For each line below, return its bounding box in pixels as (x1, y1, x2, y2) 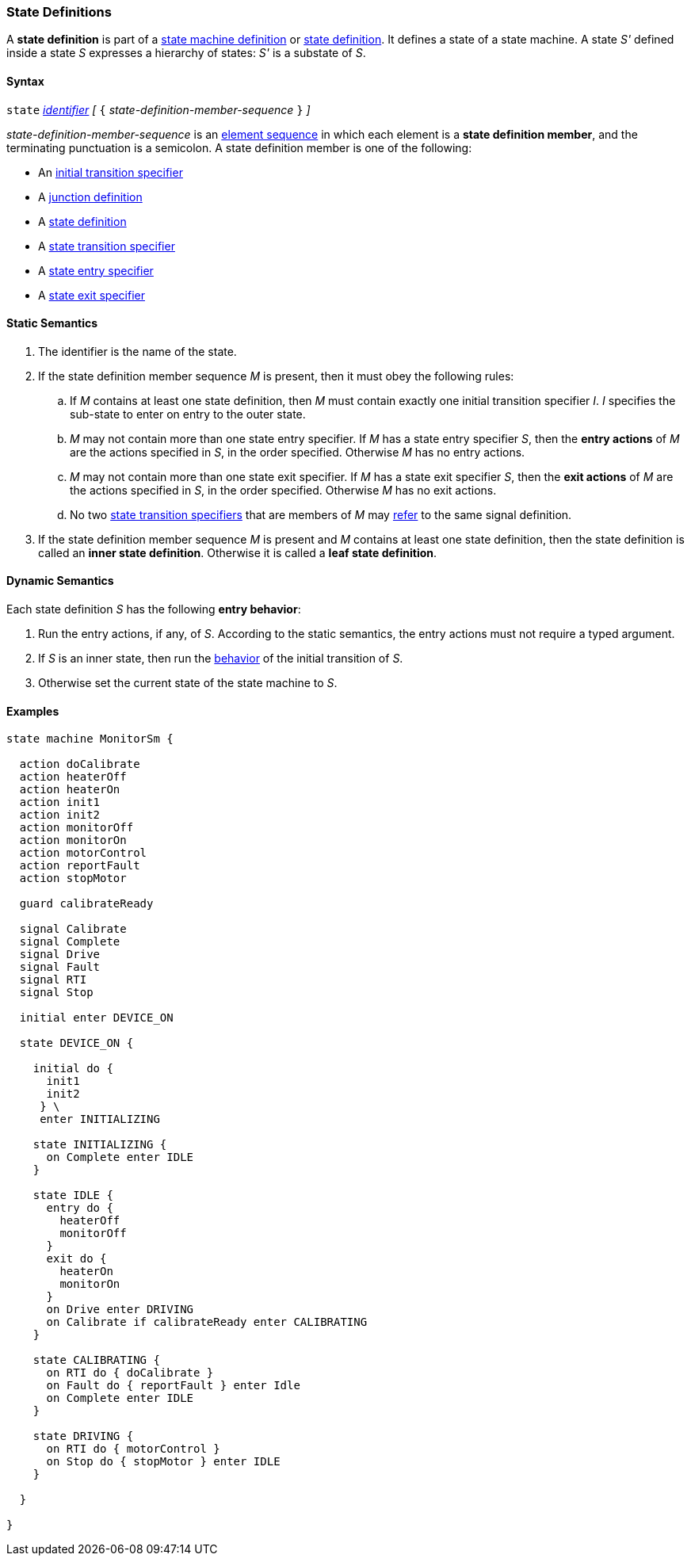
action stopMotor (19, 872, 127, 885)
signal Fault (19, 960, 101, 974)
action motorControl (19, 846, 147, 860)
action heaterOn (19, 783, 120, 796)
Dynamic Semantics (6, 574, 114, 588)
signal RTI (19, 973, 87, 987)
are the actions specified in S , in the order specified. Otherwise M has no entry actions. (70, 445, 525, 459)
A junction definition (38, 189, 143, 204)
